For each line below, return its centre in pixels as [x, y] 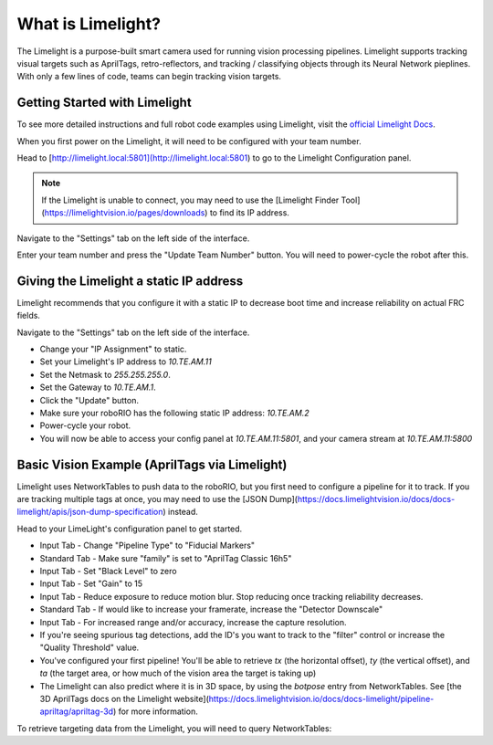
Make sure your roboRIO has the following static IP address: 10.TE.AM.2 [174, 413]
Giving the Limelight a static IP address [130, 281]
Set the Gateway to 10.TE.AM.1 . [98, 387]
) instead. [180, 512]
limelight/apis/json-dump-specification [90, 512]
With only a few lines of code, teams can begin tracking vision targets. [149, 77]
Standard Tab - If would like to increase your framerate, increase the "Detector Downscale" [211, 609]
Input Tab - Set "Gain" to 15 [91, 583]
